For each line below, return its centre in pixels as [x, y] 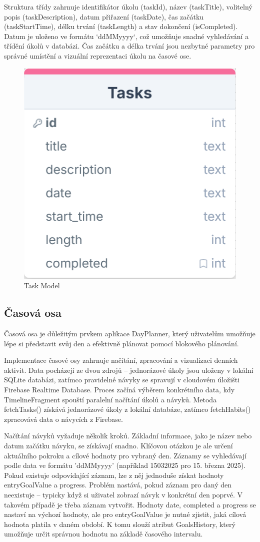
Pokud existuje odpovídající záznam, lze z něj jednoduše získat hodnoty [114, 475]
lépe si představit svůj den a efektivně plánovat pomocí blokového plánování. [121, 343]
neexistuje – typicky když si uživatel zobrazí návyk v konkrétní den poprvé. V [123, 494]
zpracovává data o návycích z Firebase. [63, 419]
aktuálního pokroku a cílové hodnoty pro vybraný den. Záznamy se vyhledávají [125, 455]
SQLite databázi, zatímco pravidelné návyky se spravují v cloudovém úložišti [122, 380]
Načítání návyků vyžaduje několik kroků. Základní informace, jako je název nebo [128, 436]
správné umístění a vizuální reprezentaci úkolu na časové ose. [98, 55]
